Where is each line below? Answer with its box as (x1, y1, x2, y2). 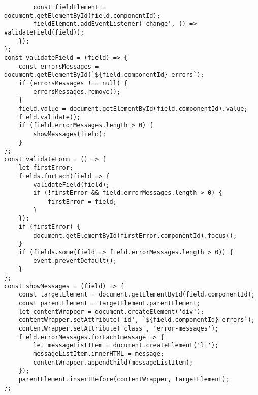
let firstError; (18, 164, 74, 172)
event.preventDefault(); (33, 257, 117, 265)
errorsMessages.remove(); (33, 88, 121, 95)
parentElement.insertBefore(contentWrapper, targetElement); (18, 375, 230, 383)
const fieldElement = (33, 4, 106, 11)
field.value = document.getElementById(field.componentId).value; (18, 105, 248, 112)
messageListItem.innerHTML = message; (33, 350, 164, 357)
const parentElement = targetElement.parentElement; (18, 299, 201, 307)
